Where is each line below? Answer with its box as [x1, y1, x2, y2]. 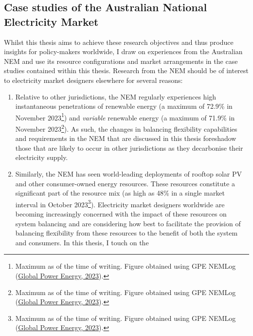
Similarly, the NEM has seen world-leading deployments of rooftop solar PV [15, 169, 242, 179]
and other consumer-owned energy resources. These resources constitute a [15, 178, 235, 188]
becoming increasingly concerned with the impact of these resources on [15, 209, 227, 219]
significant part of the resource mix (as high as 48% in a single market [15, 188, 225, 198]
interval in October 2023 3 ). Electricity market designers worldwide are [15, 198, 225, 209]
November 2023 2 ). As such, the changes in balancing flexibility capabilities [15, 122, 237, 134]
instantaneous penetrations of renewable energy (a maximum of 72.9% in [15, 101, 233, 111]
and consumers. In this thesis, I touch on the [15, 237, 149, 247]
